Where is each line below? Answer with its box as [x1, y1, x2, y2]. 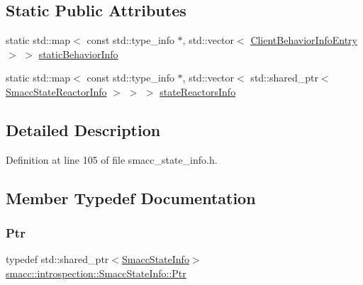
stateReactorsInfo [160, 84, 236, 99]
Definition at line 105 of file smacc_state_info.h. [6, 152, 218, 167]
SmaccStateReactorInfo [6, 84, 107, 99]
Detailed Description [6, 118, 161, 140]
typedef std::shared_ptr [6, 252, 109, 267]
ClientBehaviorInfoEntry [250, 33, 357, 47]
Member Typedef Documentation [6, 186, 256, 208]
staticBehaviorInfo [38, 46, 118, 61]
